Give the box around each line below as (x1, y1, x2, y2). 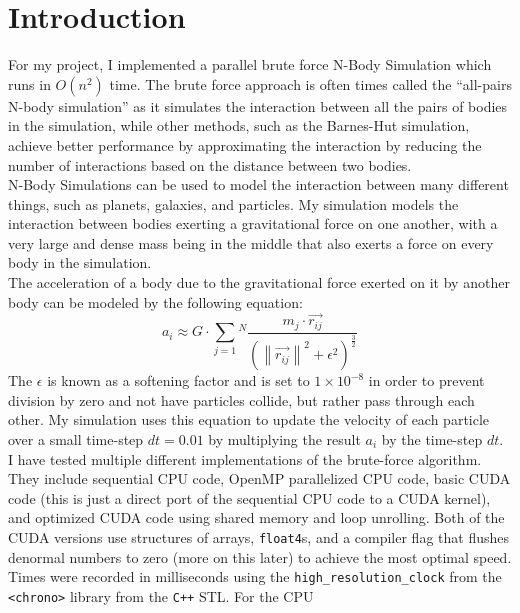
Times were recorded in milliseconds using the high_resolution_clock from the (8, 566, 502, 587)
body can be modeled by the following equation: (8, 291, 303, 312)
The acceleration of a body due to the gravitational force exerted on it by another (8, 272, 510, 293)
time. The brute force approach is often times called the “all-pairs (109, 73, 512, 94)
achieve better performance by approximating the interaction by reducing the (8, 134, 482, 155)
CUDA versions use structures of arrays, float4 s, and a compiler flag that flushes (8, 526, 510, 547)
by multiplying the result (208, 428, 361, 449)
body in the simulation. (8, 252, 152, 273)
